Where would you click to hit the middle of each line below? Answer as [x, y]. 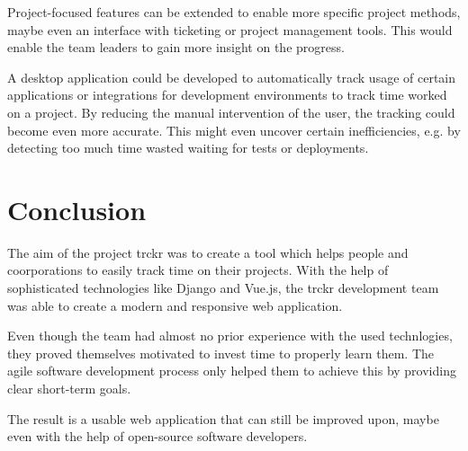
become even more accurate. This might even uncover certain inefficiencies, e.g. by [234, 130]
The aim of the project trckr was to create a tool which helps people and [208, 252]
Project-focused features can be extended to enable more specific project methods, [234, 12]
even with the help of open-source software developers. [157, 436]
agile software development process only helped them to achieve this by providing [232, 371]
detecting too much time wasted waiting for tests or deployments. [188, 148]
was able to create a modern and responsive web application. [175, 305]
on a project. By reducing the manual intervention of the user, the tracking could [231, 112]
